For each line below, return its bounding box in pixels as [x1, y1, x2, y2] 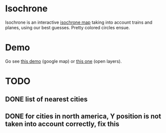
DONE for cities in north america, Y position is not [5, 112, 162, 120]
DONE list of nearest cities [5, 95, 88, 104]
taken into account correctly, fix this [5, 120, 120, 128]
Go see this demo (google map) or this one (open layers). [5, 58, 122, 64]
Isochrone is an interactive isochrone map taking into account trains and [5, 19, 153, 25]
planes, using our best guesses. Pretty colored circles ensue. [5, 24, 130, 30]
